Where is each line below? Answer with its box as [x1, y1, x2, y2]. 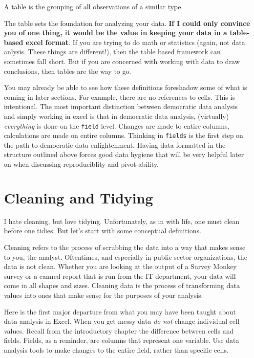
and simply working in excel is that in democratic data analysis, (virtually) [4, 111, 229, 121]
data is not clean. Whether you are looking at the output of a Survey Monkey [4, 261, 237, 271]
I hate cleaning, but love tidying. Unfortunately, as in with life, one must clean [4, 216, 240, 226]
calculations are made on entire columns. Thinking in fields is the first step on [4, 130, 243, 140]
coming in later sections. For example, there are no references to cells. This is [4, 91, 235, 102]
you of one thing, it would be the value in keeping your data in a [4, 27, 227, 38]
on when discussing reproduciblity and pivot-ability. [4, 159, 159, 169]
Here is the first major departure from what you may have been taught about [4, 306, 236, 316]
